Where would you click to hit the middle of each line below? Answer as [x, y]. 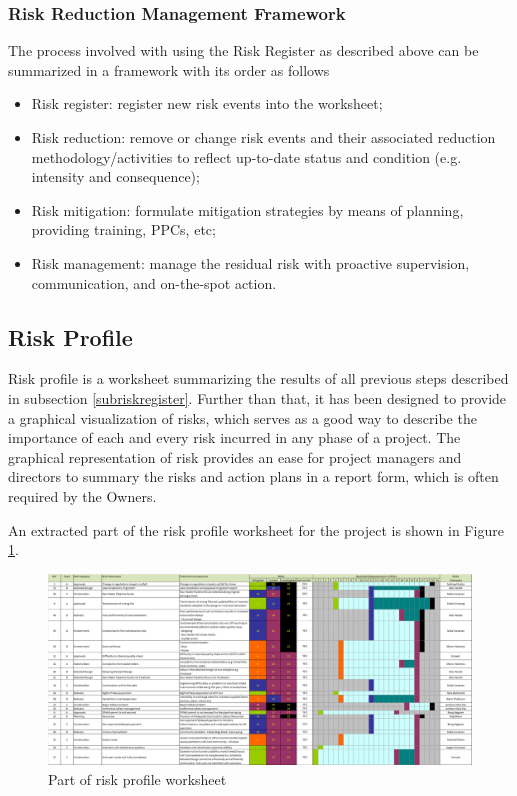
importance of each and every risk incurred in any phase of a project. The [234, 437]
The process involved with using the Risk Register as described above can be [243, 50]
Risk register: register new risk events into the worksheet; [207, 103]
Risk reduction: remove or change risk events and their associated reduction [263, 137]
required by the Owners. [82, 495]
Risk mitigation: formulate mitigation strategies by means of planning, [247, 209]
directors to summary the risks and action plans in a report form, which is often [253, 476]
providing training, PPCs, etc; [123, 229]
